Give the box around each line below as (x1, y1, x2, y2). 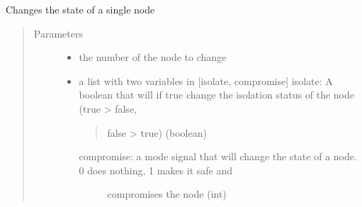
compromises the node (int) (107, 186, 227, 201)
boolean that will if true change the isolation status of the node (79, 87, 354, 102)
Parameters (33, 26, 83, 40)
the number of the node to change (79, 50, 227, 65)
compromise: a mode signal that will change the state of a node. (79, 149, 357, 164)
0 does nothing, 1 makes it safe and (79, 162, 233, 177)
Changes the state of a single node (6, 2, 155, 16)
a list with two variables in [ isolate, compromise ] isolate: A (79, 73, 333, 88)
